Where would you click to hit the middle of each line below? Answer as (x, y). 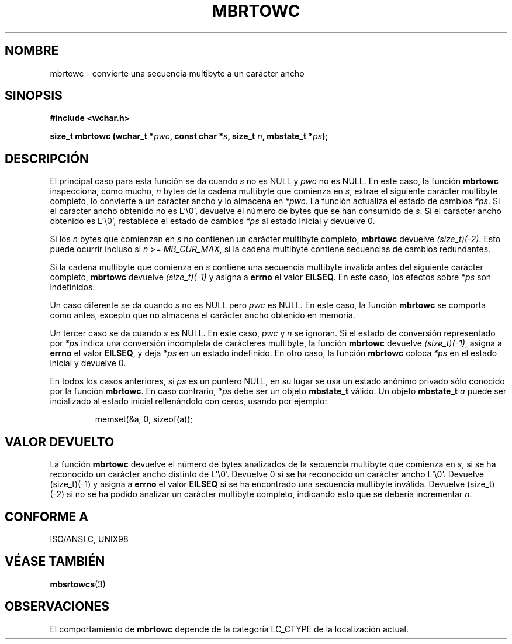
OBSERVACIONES (57, 607)
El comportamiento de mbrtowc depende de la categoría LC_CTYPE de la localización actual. (229, 629)
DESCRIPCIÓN (47, 159)
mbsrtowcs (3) (78, 584)
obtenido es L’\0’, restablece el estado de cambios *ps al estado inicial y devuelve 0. (212, 221)
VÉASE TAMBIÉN (55, 562)
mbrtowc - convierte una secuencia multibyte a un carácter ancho (177, 73)
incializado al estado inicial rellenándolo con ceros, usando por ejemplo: (188, 401)
